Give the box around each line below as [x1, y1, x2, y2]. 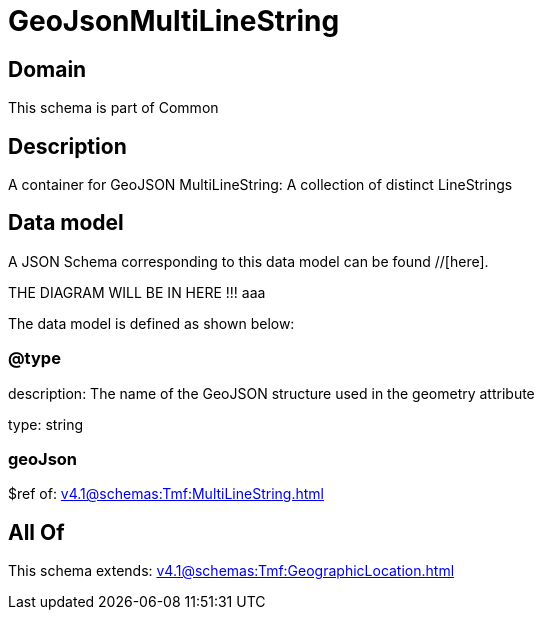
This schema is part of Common [8, 99, 219, 117]
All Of [8, 519, 65, 545]
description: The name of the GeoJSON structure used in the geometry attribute [8, 384, 535, 402]
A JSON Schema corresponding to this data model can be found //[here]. [8, 252, 489, 270]
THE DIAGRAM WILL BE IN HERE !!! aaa [8, 283, 266, 301]
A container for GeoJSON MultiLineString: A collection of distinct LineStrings [8, 176, 513, 194]
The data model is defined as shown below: [8, 314, 295, 332]
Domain [8, 56, 87, 82]
